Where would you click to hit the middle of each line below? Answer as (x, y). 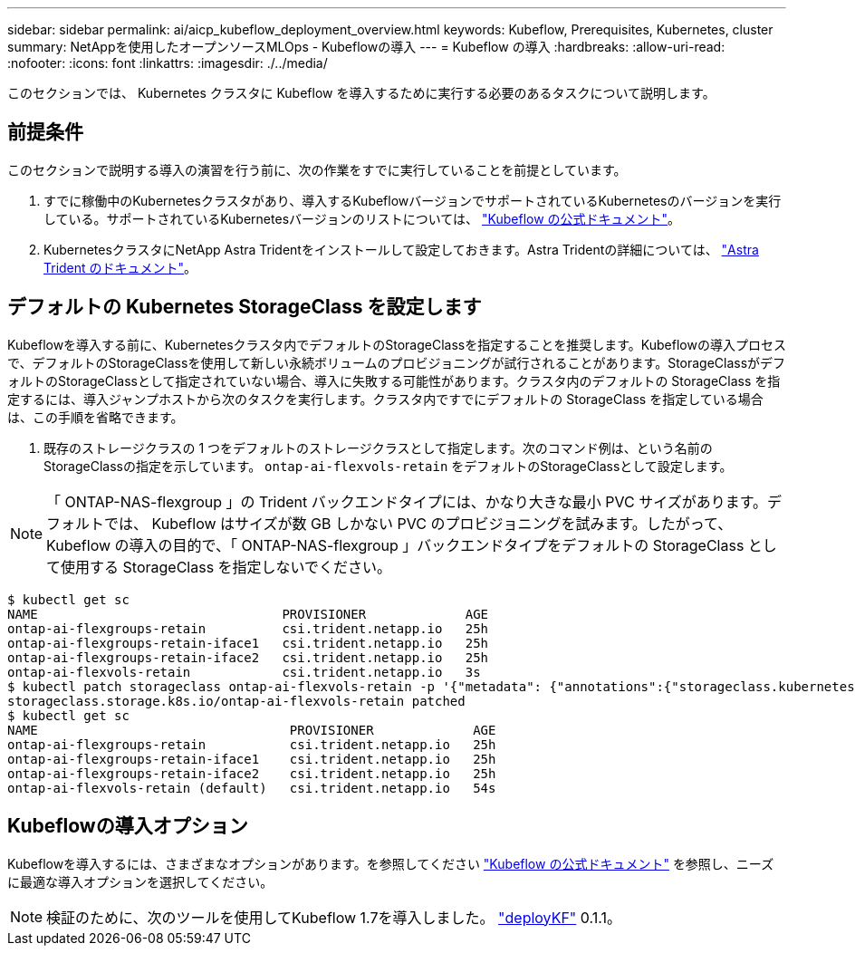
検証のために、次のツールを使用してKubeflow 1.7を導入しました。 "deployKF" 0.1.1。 (334, 917)
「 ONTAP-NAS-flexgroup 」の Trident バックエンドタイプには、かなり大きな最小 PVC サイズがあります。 (407, 501)
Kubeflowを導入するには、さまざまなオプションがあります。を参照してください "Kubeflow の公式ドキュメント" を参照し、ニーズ (391, 863)
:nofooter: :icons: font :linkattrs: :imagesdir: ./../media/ (168, 63)
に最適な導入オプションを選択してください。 (140, 881)
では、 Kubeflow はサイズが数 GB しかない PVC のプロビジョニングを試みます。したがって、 (418, 523)
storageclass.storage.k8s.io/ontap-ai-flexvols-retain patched (236, 701)
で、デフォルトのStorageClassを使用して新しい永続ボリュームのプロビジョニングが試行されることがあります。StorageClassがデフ (397, 362)
